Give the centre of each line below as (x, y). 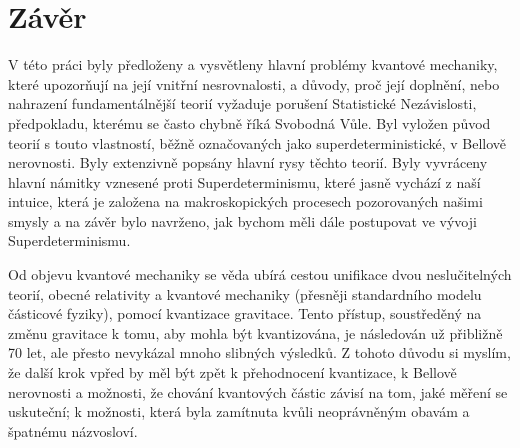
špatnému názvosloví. (73, 430)
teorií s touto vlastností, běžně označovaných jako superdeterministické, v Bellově (257, 142)
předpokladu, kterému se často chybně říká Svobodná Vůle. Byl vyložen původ (249, 122)
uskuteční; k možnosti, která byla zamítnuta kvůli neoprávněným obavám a (239, 411)
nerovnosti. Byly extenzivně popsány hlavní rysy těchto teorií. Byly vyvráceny (248, 162)
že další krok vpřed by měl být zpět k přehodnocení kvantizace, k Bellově (232, 372)
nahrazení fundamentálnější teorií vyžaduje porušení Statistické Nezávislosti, (242, 103)
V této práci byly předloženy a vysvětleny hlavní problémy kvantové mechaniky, (253, 64)
